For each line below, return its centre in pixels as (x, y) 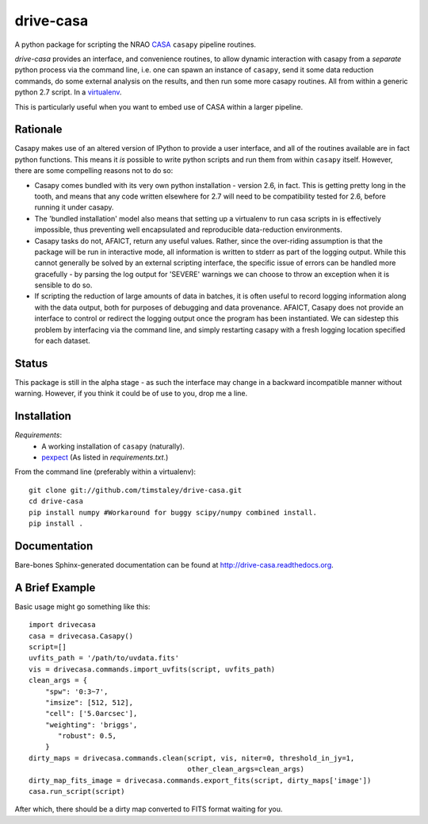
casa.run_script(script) (77, 791)
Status (31, 363)
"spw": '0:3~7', (76, 691)
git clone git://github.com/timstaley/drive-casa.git (135, 490)
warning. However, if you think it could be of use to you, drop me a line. (131, 394)
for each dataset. (62, 341)
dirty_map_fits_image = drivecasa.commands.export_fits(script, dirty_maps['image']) (200, 780)
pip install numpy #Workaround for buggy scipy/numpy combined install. (173, 512)
